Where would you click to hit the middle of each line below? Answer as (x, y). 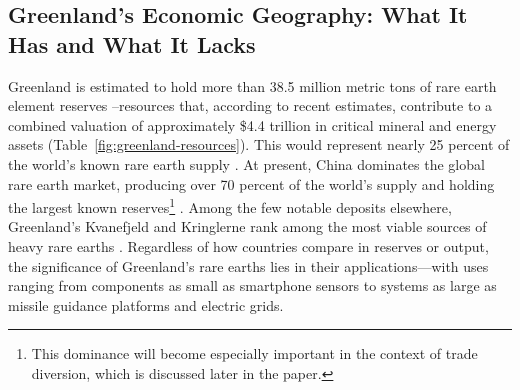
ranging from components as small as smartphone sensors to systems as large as (252, 285)
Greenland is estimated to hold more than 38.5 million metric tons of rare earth (252, 85)
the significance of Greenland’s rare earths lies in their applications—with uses (248, 265)
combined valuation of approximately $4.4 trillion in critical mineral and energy (252, 124)
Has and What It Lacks (132, 43)
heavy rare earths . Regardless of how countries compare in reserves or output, (248, 246)
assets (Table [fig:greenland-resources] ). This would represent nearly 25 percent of (259, 144)
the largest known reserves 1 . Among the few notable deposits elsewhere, (230, 205)
